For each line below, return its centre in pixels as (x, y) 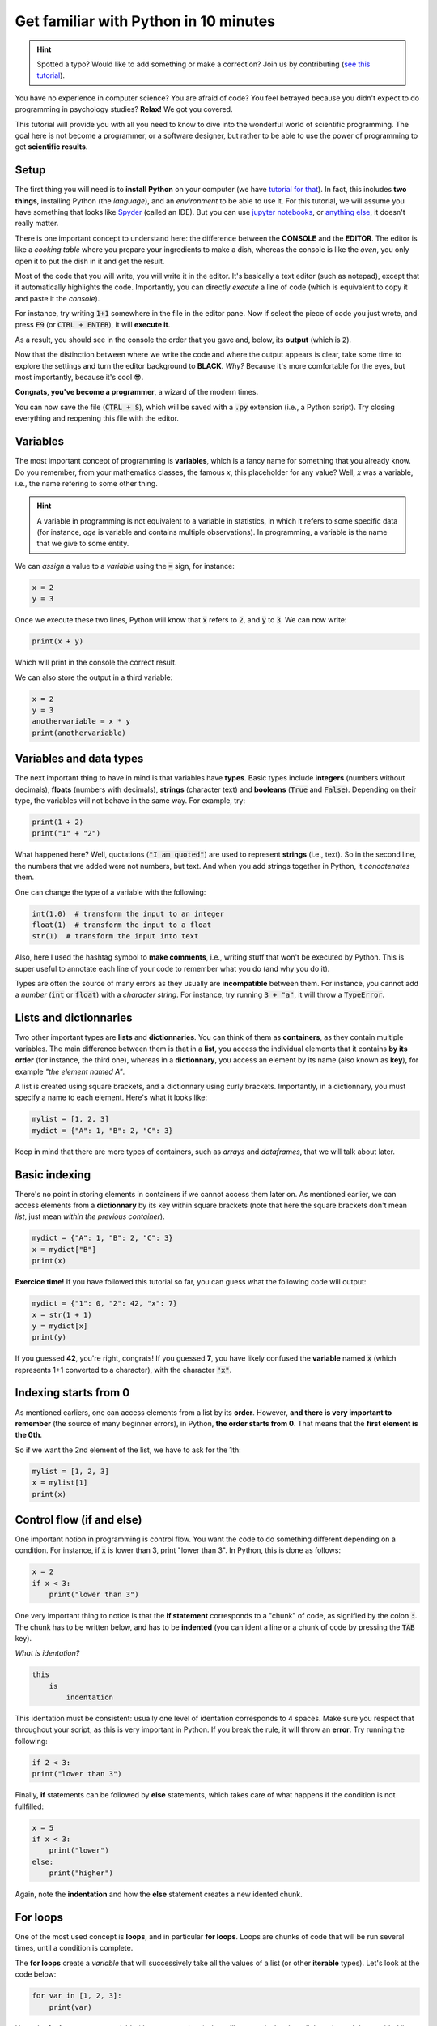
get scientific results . (51, 147)
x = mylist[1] (60, 1483)
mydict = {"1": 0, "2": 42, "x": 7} (105, 1304)
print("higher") (81, 1873)
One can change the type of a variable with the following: (110, 892)
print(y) (49, 1338)
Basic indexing (53, 1175)
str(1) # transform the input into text (115, 936)
